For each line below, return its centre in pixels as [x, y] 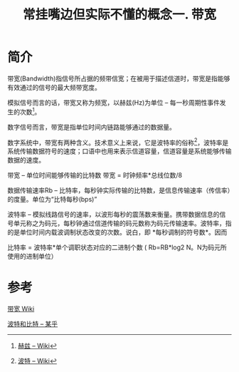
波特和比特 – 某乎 [33, 324]
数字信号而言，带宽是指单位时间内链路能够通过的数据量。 [91, 127]
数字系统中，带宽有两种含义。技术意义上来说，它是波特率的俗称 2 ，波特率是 [118, 142]
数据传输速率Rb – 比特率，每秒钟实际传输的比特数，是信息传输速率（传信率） [119, 190]
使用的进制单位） [32, 257]
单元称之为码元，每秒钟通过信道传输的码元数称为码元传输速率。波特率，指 [122, 223]
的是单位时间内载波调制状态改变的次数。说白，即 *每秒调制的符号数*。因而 [117, 232]
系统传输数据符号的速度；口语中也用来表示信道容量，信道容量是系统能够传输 [119, 151]
